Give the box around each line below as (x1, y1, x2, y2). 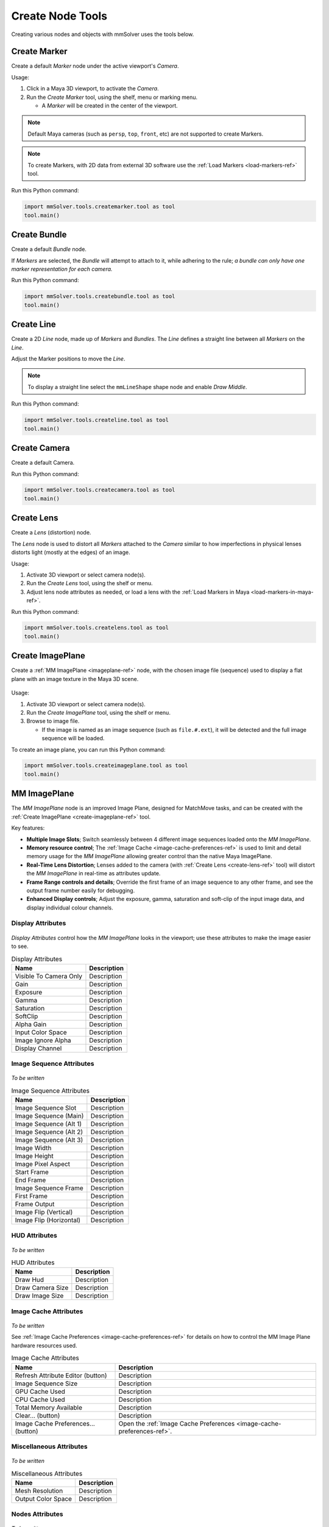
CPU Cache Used (15, 1395, 65, 1404)
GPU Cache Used (15, 1387, 65, 1396)
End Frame (15, 1176, 46, 1184)
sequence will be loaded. (41, 735, 105, 742)
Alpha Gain (15, 1020, 47, 1029)
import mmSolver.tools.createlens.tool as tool (24, 624, 169, 632)
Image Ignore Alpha (15, 1036, 71, 1044)
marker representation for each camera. (11, 266, 113, 273)
